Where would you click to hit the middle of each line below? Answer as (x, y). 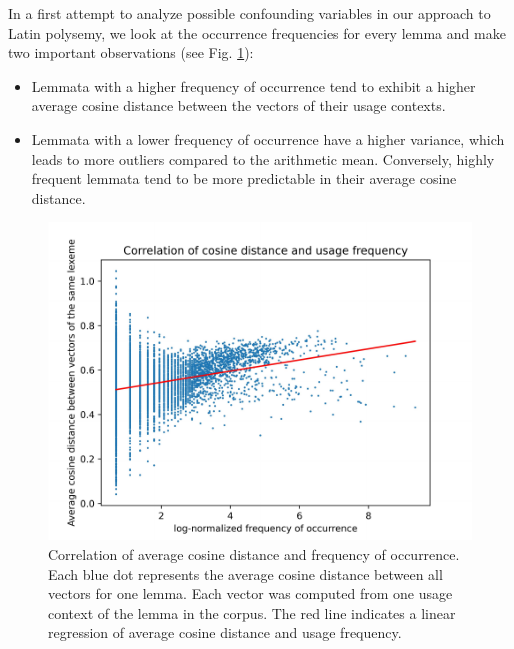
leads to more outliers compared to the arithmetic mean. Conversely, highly (263, 158)
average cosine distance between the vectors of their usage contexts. (238, 105)
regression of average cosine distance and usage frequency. (225, 632)
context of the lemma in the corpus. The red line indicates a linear (252, 612)
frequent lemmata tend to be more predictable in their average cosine (244, 178)
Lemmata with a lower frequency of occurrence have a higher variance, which (268, 138)
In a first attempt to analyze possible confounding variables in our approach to (249, 13)
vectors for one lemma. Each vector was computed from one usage (250, 593)
